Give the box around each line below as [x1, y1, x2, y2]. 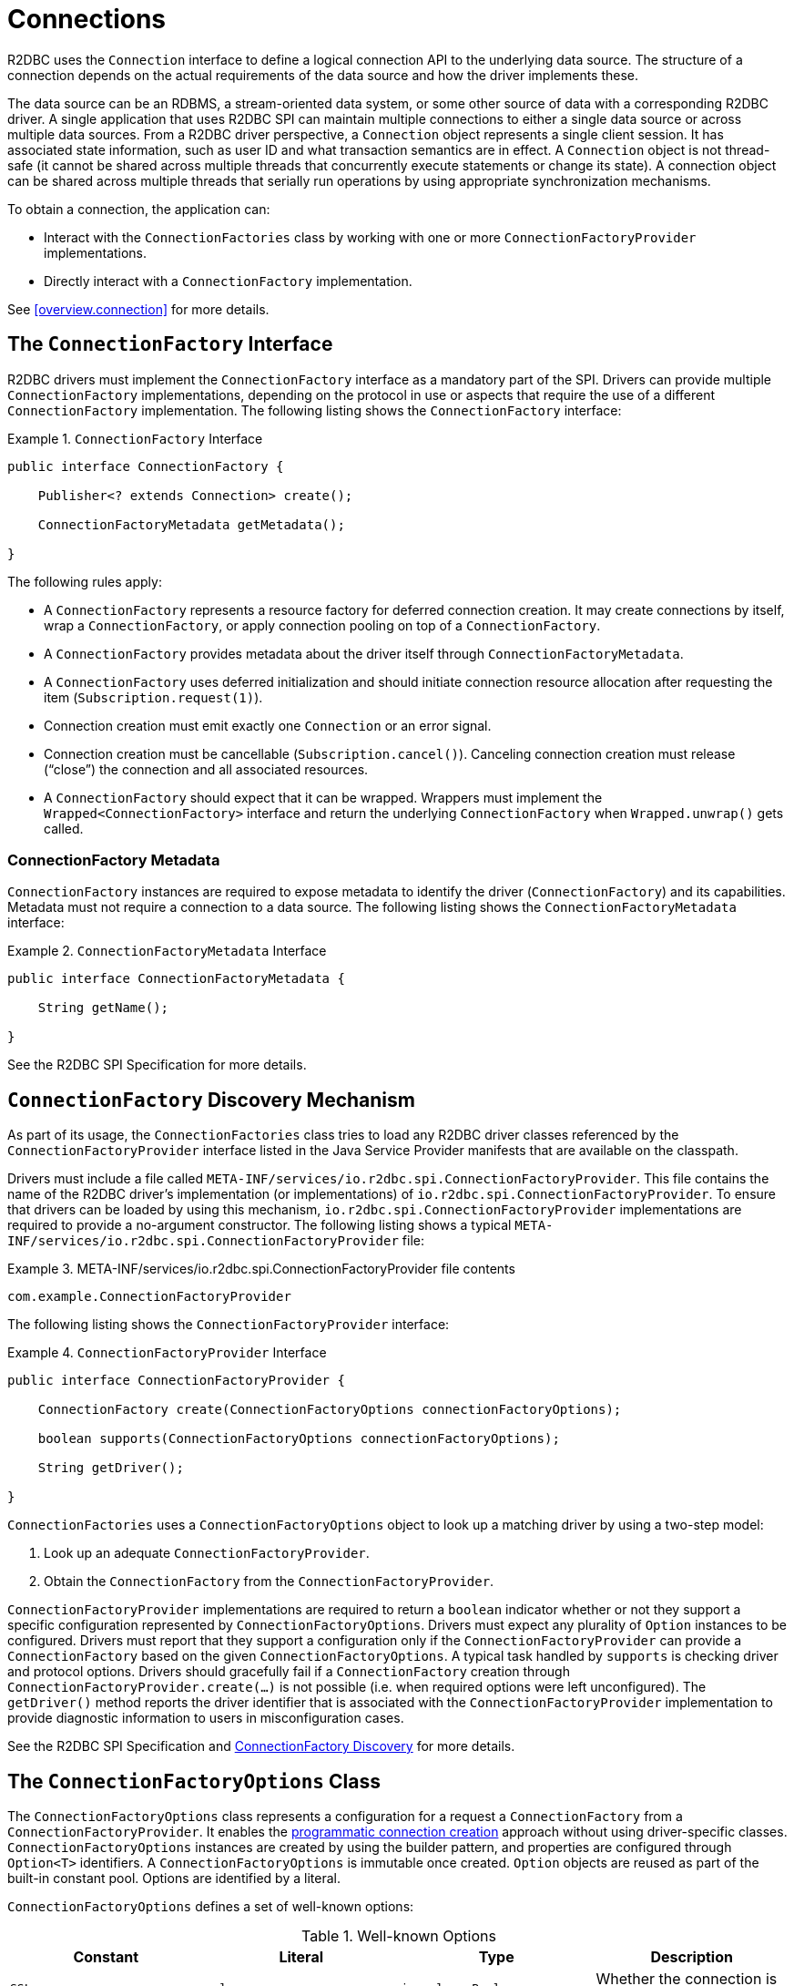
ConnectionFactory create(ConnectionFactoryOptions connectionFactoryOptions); [37, 1402, 622, 1418]
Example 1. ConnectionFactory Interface [7, 430, 263, 446]
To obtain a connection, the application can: [7, 200, 270, 217]
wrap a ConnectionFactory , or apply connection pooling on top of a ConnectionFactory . [44, 617, 601, 633]
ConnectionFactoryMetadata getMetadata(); [37, 517, 345, 532]
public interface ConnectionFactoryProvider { [7, 1373, 345, 1388]
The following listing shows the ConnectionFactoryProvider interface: [7, 1316, 450, 1333]
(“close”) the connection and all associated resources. [44, 761, 369, 777]
